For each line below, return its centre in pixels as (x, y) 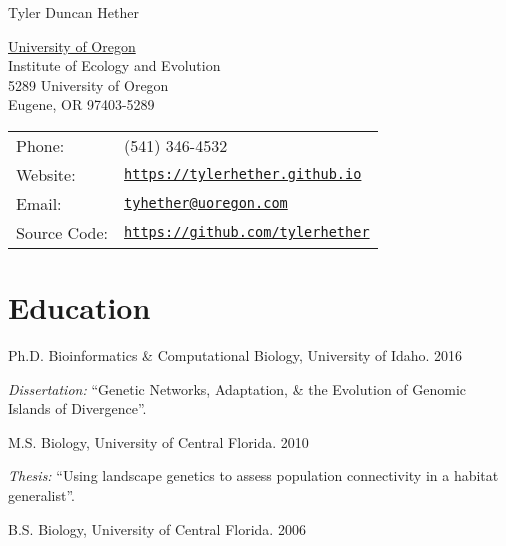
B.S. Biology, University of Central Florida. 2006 (157, 528)
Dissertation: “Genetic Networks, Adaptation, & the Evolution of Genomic (237, 388)
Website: (46, 174)
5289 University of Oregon (88, 84)
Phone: (40, 145)
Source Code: (62, 232)
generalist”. (42, 495)
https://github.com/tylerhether (247, 232)
